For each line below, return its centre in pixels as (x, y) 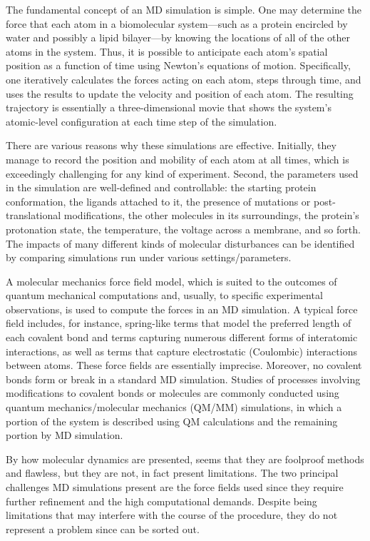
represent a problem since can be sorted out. (103, 529)
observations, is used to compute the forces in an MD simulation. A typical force (182, 309)
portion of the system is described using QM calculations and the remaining (172, 421)
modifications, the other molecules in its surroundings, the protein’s (211, 215)
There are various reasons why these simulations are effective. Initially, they (171, 145)
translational (34, 215)
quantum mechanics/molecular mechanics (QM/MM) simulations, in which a (174, 407)
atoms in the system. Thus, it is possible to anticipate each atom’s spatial (167, 51)
